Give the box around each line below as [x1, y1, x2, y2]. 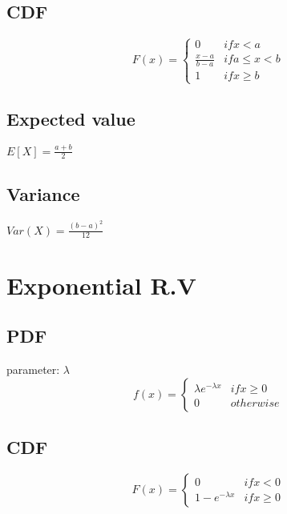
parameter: [6, 360, 60, 377]
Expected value [6, 106, 135, 131]
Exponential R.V [6, 268, 196, 301]
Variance [6, 181, 80, 206]
